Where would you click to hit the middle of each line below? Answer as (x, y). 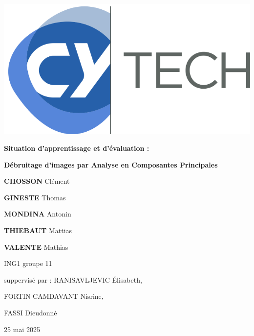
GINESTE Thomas (35, 197)
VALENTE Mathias (36, 247)
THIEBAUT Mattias (38, 230)
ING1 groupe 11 (28, 263)
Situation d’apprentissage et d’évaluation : (77, 148)
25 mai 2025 (22, 329)
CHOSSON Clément (37, 181)
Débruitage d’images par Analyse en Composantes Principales (111, 164)
